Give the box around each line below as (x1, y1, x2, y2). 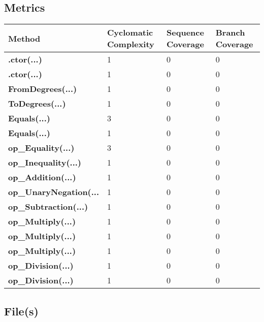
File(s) (4, 303, 39, 318)
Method (8, 32, 41, 44)
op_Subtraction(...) (8, 201, 88, 213)
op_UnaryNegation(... (8, 186, 100, 198)
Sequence (167, 26, 204, 39)
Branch (215, 26, 245, 39)
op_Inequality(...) (8, 156, 82, 169)
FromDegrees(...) (8, 83, 77, 95)
